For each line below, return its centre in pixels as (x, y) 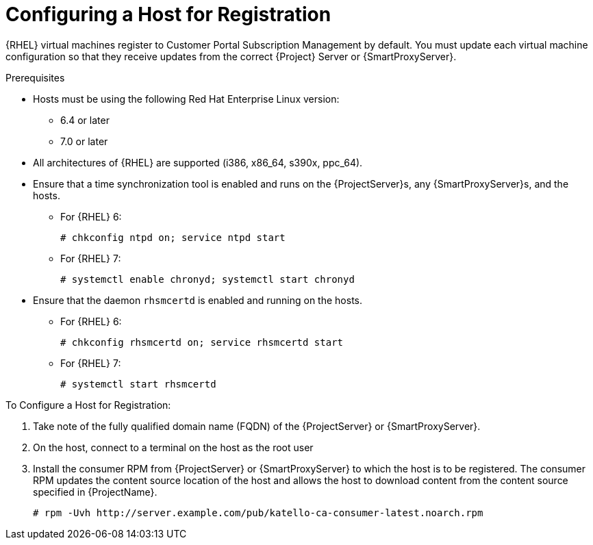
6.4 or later (85, 120)
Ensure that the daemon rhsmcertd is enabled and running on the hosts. (198, 300)
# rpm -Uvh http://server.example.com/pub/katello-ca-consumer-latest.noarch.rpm (258, 512)
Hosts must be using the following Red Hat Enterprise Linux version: (186, 99)
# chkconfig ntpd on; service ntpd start (173, 237)
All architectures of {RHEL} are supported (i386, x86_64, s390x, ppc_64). (198, 162)
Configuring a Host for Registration (168, 14)
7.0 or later (84, 141)
